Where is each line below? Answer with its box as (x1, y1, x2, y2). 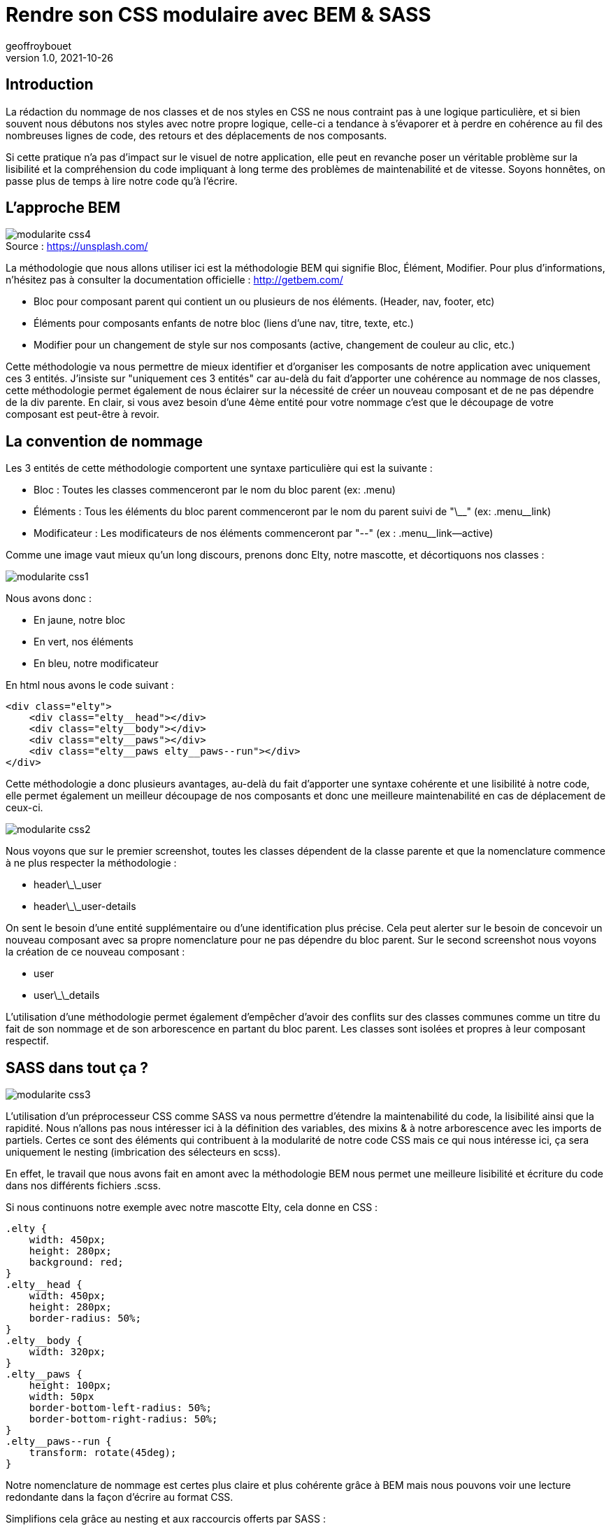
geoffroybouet (6, 39, 72, 52)
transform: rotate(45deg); (29, 1447, 177, 1459)
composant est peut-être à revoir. (6, 408, 159, 421)
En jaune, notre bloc (34, 614, 126, 626)
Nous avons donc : (6, 592, 92, 605)
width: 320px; (29, 1346, 106, 1358)
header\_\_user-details (34, 900, 136, 913)
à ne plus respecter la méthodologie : (6, 857, 177, 869)
